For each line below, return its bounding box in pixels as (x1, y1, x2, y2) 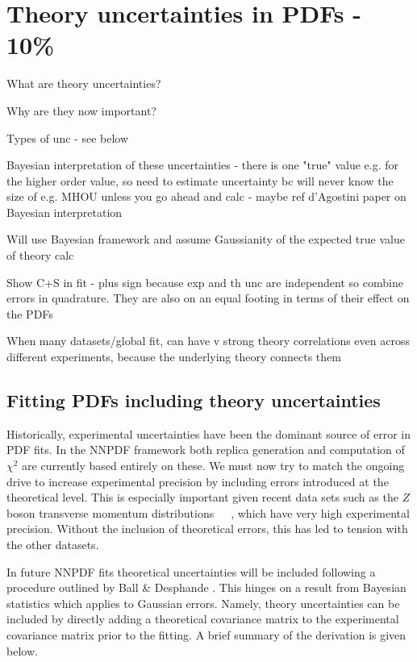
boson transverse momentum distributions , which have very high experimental (6, 504, 410, 521)
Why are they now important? (6, 102, 156, 119)
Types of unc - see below (6, 129, 129, 146)
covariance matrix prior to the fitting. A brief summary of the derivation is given (6, 626, 407, 643)
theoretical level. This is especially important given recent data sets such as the (6, 489, 398, 506)
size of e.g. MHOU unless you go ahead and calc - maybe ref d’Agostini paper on (6, 188, 407, 205)
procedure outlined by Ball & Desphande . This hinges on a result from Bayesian (6, 579, 407, 596)
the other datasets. (6, 535, 99, 552)
